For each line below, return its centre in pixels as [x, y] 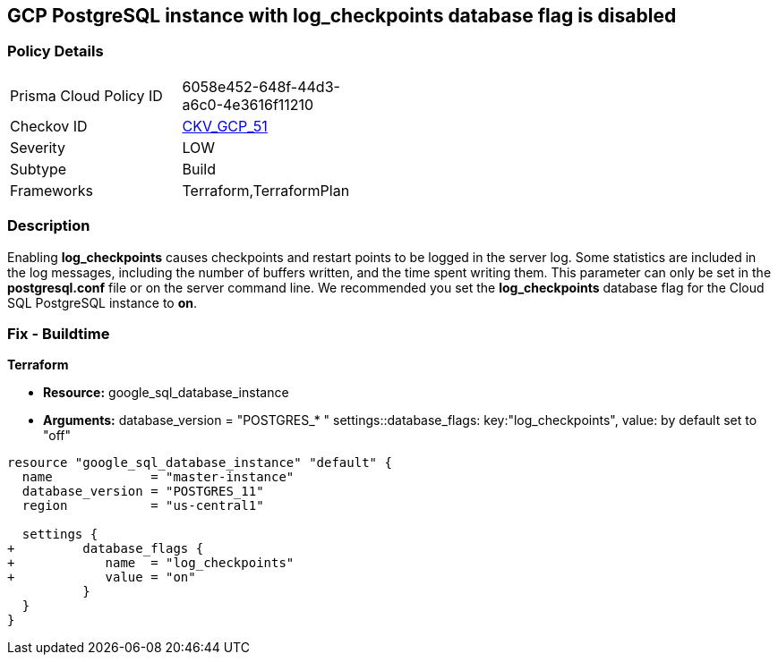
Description [49, 226]
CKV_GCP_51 [225, 126]
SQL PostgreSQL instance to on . [103, 302]
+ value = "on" [102, 577]
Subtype [38, 169]
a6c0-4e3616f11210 [248, 104]
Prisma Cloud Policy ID [86, 95]
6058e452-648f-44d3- [261, 86]
